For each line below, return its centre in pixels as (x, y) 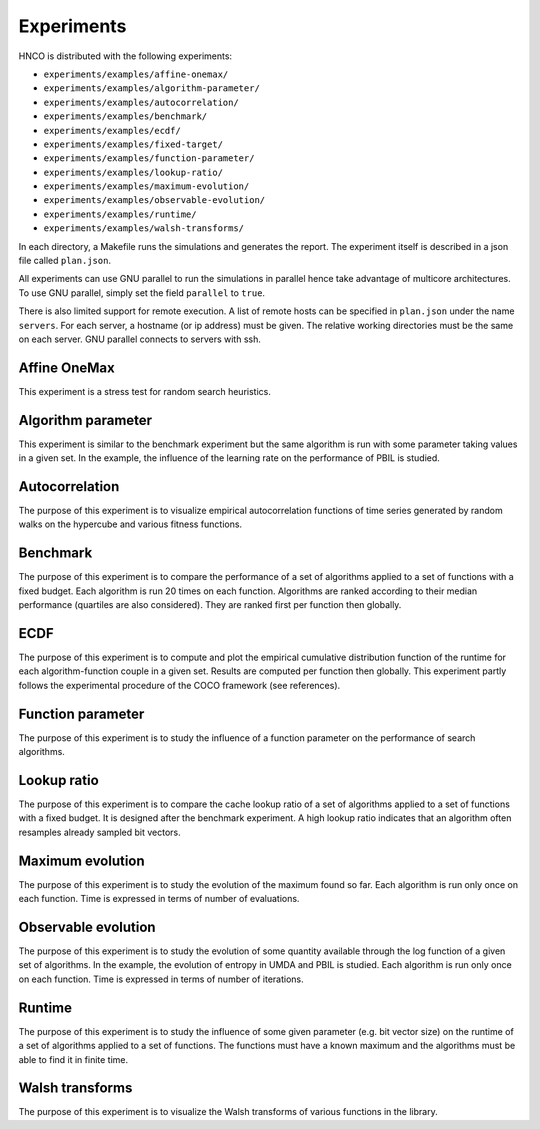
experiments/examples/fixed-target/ (133, 144)
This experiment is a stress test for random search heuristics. (145, 391)
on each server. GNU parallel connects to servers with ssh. (140, 339)
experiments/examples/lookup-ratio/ (133, 172)
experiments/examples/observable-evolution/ (154, 200)
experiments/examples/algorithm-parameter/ (151, 88)
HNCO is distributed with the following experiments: (125, 56)
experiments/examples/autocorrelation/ (141, 102)
